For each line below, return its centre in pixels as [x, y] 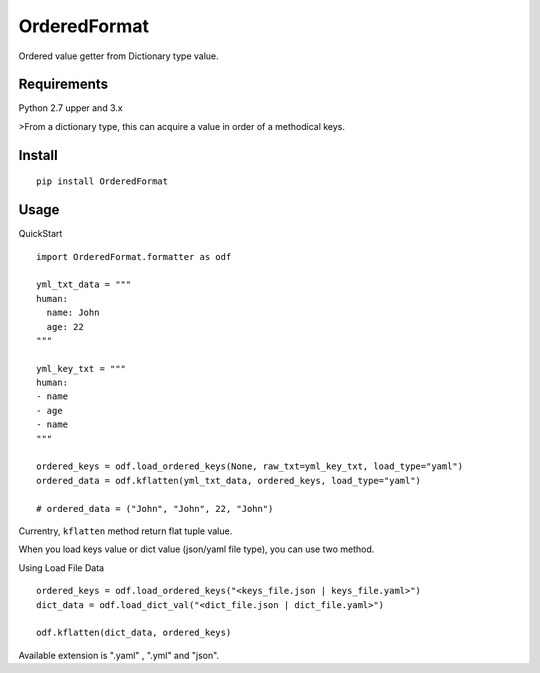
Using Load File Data [61, 567]
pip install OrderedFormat [102, 181]
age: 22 [65, 326]
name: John [73, 313]
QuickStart [40, 234]
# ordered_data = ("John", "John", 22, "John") [155, 508]
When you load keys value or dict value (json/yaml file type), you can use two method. [196, 549]
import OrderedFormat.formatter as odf [134, 256]
